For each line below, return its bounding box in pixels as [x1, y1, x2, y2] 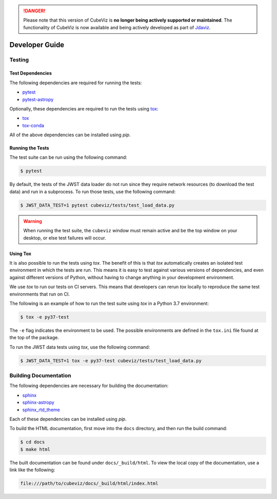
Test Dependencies [9, 70, 52, 77]
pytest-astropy [22, 96, 54, 102]
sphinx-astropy [22, 399, 55, 405]
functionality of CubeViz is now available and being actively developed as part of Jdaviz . [23, 24, 211, 30]
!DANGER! [23, 8, 46, 14]
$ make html [20, 446, 51, 452]
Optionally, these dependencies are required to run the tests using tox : [9, 105, 159, 112]
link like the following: [9, 467, 55, 473]
